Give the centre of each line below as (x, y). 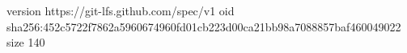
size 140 (26, 42)
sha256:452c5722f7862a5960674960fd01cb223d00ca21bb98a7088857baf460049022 (204, 26)
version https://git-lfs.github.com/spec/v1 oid (121, 10)
